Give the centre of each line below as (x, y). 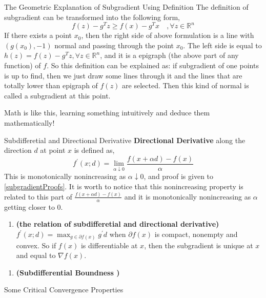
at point (53, 150)
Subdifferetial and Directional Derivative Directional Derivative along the (125, 140)
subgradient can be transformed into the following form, (92, 17)
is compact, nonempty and (196, 234)
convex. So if (36, 245)
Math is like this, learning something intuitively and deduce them (107, 113)
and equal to (36, 255)
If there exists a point (38, 35)
